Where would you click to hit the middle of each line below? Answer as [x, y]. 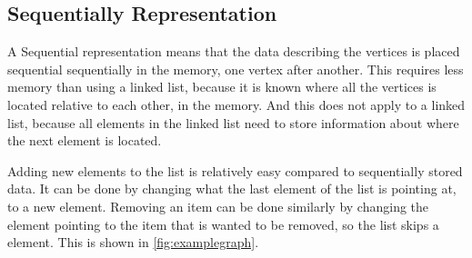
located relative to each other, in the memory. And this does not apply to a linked [236, 104]
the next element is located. [85, 140]
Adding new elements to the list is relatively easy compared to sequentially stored [235, 170]
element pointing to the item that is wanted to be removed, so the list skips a [223, 224]
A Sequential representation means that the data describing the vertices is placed [234, 51]
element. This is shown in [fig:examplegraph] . [133, 242]
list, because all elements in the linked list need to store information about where [233, 122]
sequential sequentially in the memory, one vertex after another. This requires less [236, 69]
